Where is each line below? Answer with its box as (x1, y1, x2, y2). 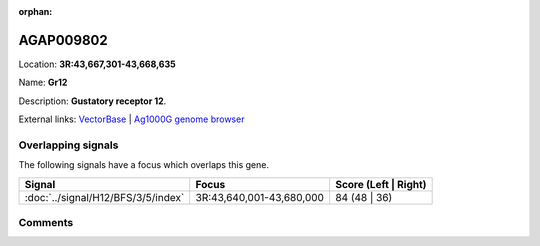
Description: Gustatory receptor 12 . (18, 95, 167, 107)
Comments (18, 215, 74, 229)
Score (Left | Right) (335, 177, 427, 191)
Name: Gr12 (18, 76, 68, 89)
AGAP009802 (18, 31, 109, 49)
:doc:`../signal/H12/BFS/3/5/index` (24, 190, 185, 204)
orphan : (18, 6, 53, 17)
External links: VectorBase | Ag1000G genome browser (18, 113, 245, 125)
